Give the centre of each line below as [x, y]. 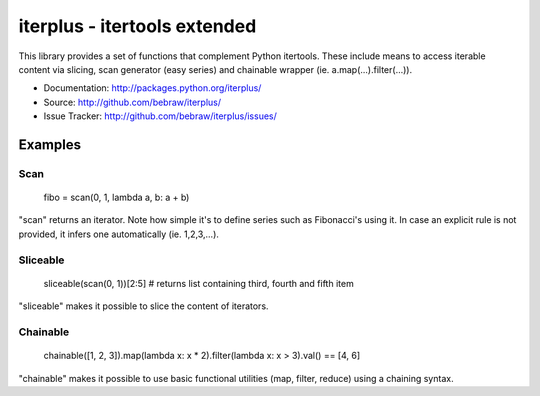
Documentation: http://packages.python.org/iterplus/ [152, 88]
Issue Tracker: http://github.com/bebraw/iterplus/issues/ [160, 116]
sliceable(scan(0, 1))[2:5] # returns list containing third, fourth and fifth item [198, 283]
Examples [50, 144]
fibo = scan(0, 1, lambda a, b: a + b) [116, 197]
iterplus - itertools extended [137, 26]
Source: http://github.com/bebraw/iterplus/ [132, 102]
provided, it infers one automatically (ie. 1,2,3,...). [119, 234]
